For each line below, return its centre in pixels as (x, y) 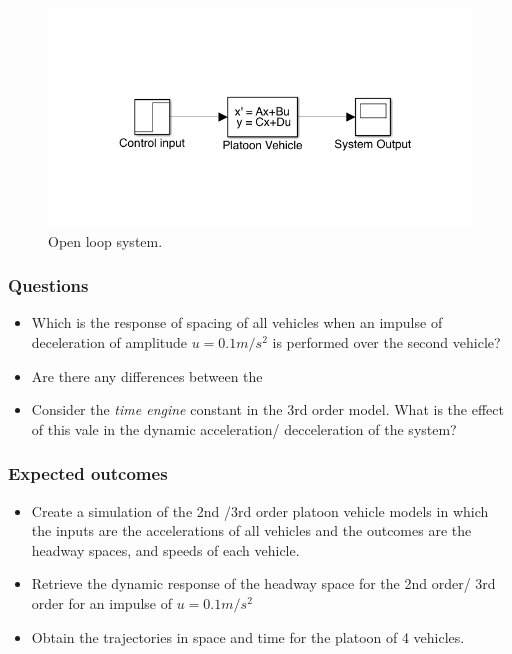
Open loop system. (105, 240)
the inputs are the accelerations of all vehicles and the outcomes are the (251, 530)
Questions (48, 285)
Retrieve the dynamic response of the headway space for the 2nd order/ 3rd (263, 583)
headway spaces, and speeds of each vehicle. (165, 549)
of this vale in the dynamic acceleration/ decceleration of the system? (244, 428)
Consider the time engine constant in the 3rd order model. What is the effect (267, 409)
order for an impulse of (102, 602)
